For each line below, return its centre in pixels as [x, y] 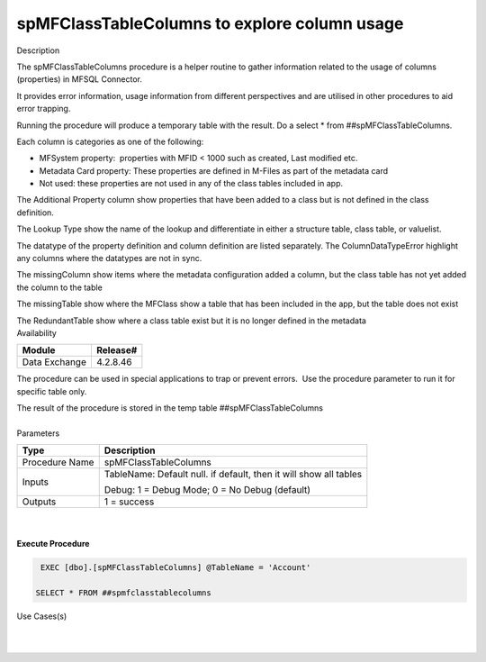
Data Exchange [54, 362]
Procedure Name [58, 462]
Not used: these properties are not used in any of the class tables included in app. [191, 184]
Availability [37, 332]
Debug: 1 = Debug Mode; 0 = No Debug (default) [207, 490]
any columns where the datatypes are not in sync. [109, 258]
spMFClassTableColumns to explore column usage [210, 23]
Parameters [38, 433]
